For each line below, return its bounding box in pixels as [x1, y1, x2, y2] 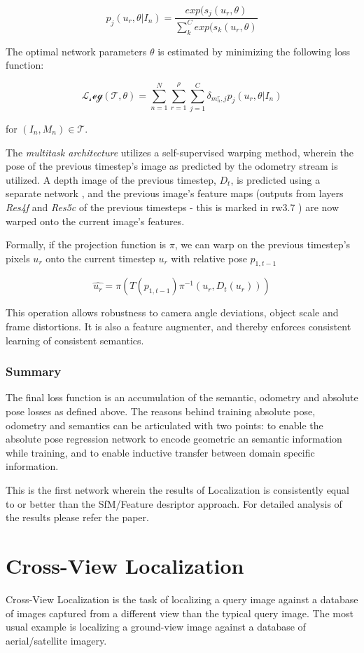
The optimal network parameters [6, 43, 147, 58]
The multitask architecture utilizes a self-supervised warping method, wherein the [6, 144, 353, 159]
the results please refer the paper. [6, 510, 149, 525]
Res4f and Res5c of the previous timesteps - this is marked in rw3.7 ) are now [6, 199, 339, 214]
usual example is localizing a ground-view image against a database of [6, 619, 306, 634]
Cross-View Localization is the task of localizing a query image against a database [6, 591, 358, 606]
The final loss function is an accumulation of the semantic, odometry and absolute [6, 390, 358, 405]
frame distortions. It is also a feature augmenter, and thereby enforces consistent [6, 319, 351, 334]
